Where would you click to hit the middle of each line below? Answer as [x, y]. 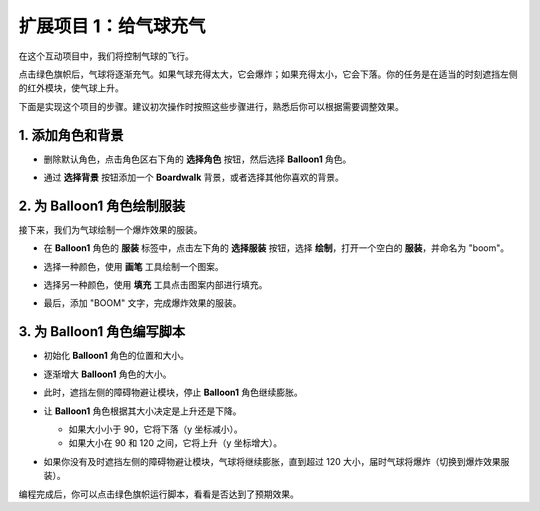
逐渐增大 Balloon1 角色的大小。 [107, 374]
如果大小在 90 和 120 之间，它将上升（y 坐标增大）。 [175, 443]
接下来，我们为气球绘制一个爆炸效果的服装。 [110, 229]
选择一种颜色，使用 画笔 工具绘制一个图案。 [133, 266]
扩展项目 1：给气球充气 [112, 26]
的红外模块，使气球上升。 [71, 88]
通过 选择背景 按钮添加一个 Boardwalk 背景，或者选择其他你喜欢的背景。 [193, 177]
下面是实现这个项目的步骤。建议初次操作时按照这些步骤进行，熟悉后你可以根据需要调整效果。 [211, 106]
